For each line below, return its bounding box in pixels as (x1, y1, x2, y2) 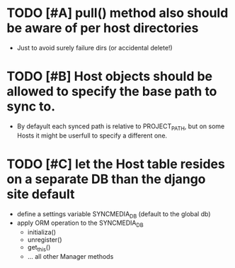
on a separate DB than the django (6, 171, 206, 187)
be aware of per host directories (6, 20, 199, 36)
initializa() (27, 228, 57, 237)
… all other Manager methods (27, 252, 114, 260)
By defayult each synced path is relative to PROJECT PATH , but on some (16, 122, 225, 132)
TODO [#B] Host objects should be (6, 69, 213, 84)
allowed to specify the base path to (6, 84, 217, 100)
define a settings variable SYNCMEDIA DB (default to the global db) (16, 209, 211, 220)
